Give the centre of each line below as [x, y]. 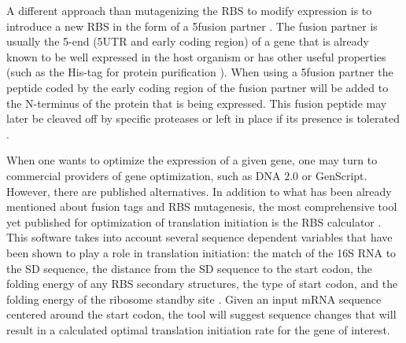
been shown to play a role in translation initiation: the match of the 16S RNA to [201, 252]
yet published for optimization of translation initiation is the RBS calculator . [194, 221]
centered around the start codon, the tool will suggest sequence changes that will [201, 314]
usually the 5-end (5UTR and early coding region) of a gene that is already [188, 41]
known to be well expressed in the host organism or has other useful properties [196, 56]
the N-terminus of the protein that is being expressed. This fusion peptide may [197, 103]
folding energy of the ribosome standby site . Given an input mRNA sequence [194, 299]
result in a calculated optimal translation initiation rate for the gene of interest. [198, 329]
